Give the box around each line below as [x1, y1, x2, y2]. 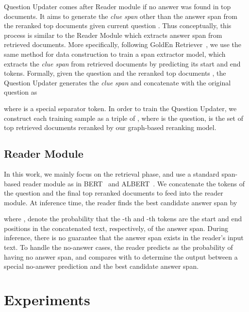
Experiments [4, 290, 90, 310]
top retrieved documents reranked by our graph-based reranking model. [4, 122, 216, 132]
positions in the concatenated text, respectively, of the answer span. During [4, 223, 228, 233]
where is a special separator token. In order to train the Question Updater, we [4, 103, 237, 113]
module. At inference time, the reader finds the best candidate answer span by [4, 197, 237, 207]
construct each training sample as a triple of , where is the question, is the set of [4, 113, 243, 123]
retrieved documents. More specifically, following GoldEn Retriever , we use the [4, 39, 241, 49]
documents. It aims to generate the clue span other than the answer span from [4, 11, 237, 21]
